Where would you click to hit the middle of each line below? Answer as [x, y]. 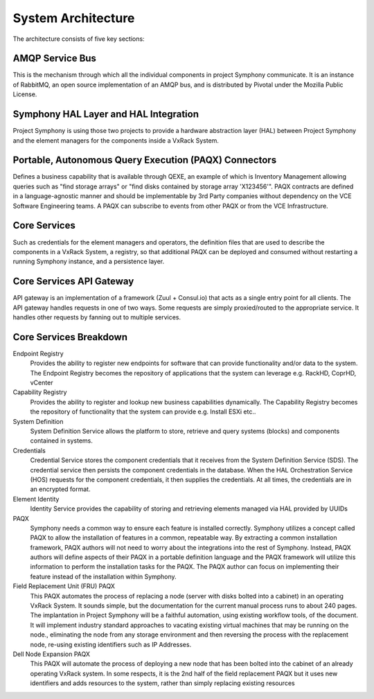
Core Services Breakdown [70, 337]
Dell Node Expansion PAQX [51, 654]
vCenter [42, 383]
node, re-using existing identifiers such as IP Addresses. [111, 644]
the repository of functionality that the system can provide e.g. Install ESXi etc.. [143, 412]
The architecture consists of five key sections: [79, 39]
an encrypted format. [60, 489]
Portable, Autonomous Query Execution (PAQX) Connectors [145, 160]
